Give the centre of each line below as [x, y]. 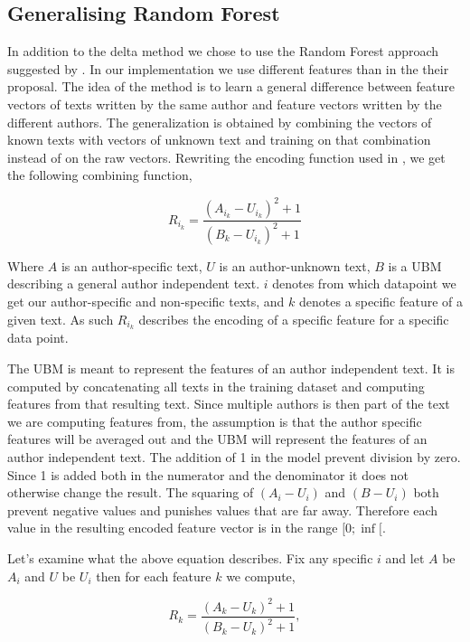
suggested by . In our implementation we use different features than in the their [228, 68]
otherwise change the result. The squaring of [131, 492]
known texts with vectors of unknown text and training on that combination [219, 140]
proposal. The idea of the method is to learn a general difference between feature [231, 86]
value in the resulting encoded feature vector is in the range [173, 528]
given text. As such [61, 319]
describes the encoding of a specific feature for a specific [294, 319]
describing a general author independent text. [134, 283]
